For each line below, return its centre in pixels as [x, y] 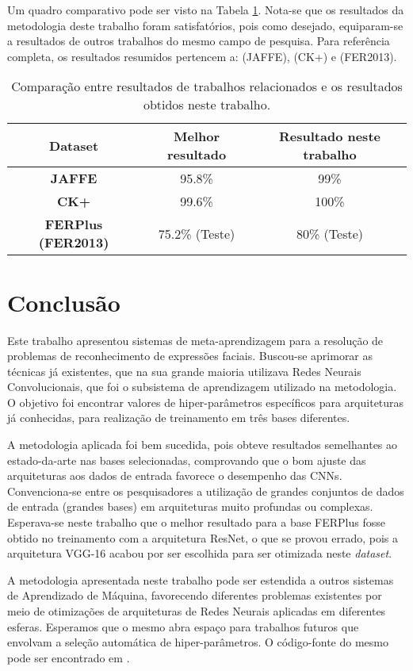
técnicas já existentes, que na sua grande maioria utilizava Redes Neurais [184, 371]
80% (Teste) [330, 233]
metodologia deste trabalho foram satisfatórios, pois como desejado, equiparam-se [205, 25]
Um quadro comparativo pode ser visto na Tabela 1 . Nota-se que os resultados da [206, 10]
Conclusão [64, 302]
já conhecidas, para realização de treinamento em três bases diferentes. [179, 418]
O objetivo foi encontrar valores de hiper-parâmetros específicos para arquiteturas [206, 402]
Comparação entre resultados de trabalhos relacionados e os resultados [207, 86]
